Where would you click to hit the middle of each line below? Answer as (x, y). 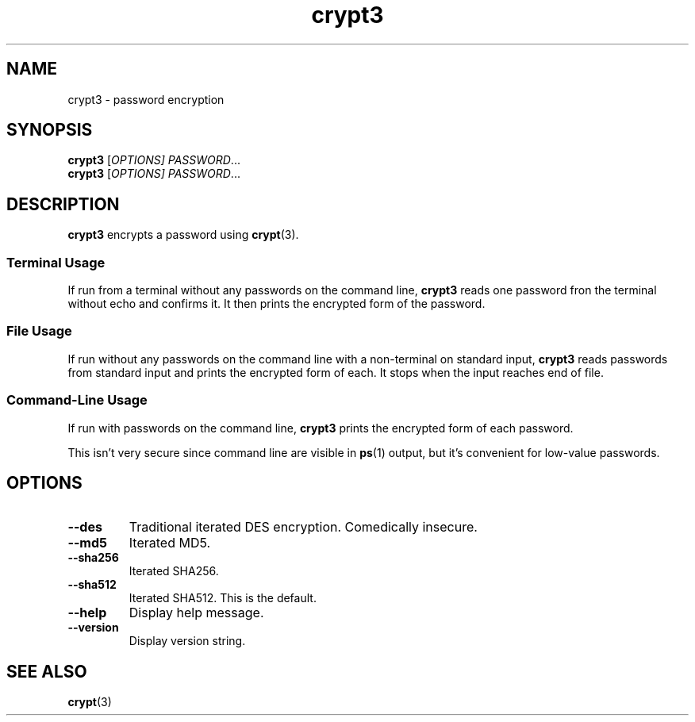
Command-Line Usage (77, 400)
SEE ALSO (47, 671)
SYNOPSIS (50, 130)
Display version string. (187, 641)
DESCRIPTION (63, 204)
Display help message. (196, 613)
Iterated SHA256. (174, 571)
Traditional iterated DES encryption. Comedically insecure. (303, 527)
